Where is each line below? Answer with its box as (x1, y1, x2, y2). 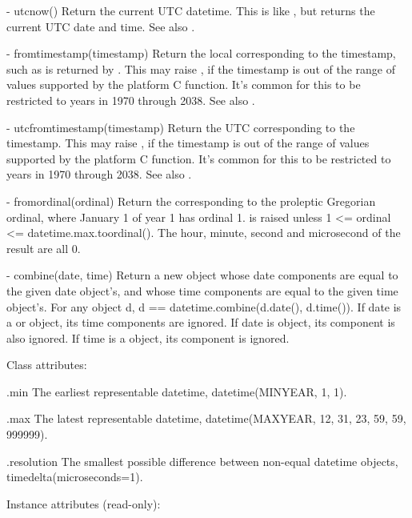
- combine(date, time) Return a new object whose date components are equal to (6, 267, 398, 283)
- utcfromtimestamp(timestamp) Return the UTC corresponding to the (6, 118, 355, 135)
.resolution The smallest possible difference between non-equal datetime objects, (6, 452, 398, 469)
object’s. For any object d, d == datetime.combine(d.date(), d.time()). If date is (6, 298, 402, 315)
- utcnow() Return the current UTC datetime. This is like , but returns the (6, 2, 375, 18)
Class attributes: (6, 356, 87, 373)
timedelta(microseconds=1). (6, 468, 143, 485)
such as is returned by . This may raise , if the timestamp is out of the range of (6, 60, 395, 77)
